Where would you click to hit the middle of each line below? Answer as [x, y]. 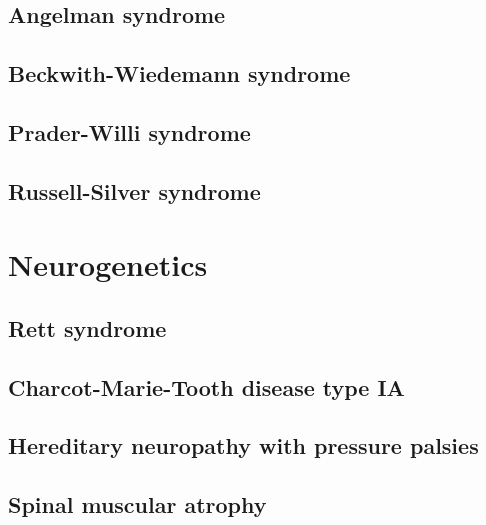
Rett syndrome [87, 327]
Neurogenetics [108, 264]
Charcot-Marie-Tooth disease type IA [206, 386]
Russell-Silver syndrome [134, 190]
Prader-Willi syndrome [129, 131]
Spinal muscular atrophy [137, 504]
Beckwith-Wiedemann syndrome [179, 73]
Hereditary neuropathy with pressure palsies [243, 445]
